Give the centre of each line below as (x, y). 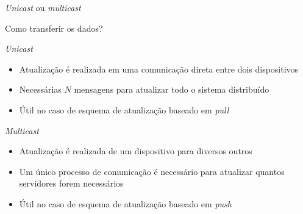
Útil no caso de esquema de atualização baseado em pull (124, 109)
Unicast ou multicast (43, 7)
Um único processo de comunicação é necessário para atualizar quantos (152, 171)
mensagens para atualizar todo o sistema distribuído (172, 89)
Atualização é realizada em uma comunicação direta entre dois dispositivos (159, 69)
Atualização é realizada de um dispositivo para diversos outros (136, 151)
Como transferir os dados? (54, 28)
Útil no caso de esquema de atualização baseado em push (125, 203)
